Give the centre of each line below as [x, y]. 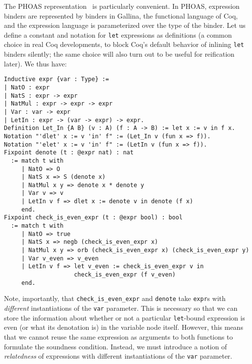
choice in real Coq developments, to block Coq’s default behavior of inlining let [124, 44]
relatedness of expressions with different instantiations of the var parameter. [118, 356]
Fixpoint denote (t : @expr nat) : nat [69, 153]
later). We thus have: [35, 63]
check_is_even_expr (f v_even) [125, 275]
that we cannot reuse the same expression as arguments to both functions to [118, 336]
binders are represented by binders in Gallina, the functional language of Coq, [121, 15]
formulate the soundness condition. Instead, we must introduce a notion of [115, 346]
